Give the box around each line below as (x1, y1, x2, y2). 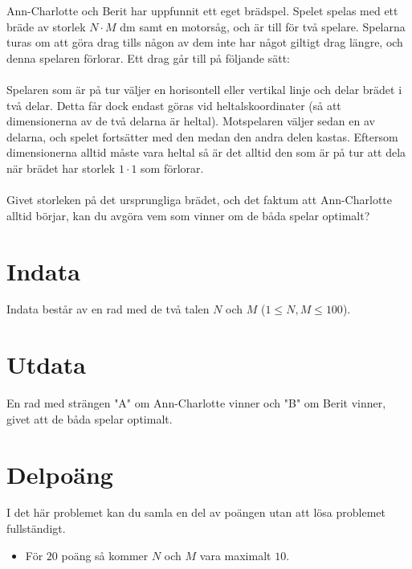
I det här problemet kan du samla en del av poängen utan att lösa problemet (6, 504, 385, 521)
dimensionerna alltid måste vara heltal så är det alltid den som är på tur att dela (6, 144, 406, 161)
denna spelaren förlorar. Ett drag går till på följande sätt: (6, 49, 290, 66)
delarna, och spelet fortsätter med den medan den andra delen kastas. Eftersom (6, 128, 398, 145)
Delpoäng (6, 457, 113, 490)
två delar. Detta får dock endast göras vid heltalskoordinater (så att (6, 96, 341, 113)
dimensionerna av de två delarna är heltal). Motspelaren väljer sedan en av (6, 113, 375, 129)
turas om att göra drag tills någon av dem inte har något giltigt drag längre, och (6, 34, 403, 51)
